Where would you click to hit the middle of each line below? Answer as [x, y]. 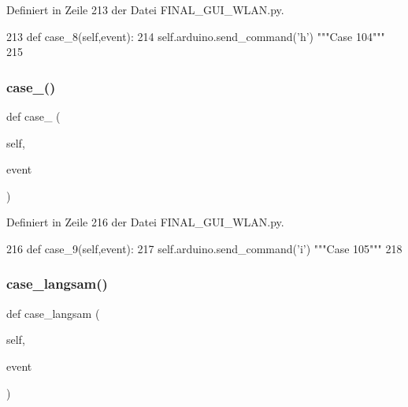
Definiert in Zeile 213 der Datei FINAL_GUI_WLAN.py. [145, 9]
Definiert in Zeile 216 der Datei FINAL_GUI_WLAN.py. [145, 222]
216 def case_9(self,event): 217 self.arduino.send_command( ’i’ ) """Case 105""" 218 [204, 248]
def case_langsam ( [53, 313]
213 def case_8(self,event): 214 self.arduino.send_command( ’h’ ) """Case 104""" [196, 36]
